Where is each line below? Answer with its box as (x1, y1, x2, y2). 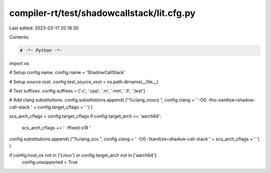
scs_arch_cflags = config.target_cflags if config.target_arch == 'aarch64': (9, 113, 162, 119)
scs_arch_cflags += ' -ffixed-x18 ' (22, 124, 91, 130)
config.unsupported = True (22, 159, 78, 165)
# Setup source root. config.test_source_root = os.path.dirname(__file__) (9, 78, 159, 84)
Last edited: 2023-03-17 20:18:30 (9, 25, 79, 31)
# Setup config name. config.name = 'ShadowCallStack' (9, 69, 125, 75)
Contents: (9, 34, 30, 40)
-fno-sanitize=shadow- (207, 97, 256, 103)
